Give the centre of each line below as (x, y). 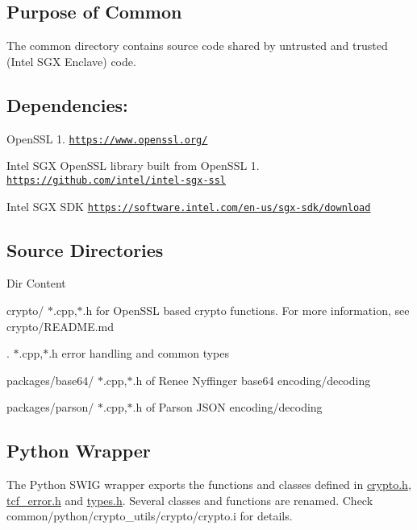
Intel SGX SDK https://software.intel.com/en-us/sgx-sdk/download (189, 206)
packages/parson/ (50, 407)
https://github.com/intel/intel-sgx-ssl (117, 180)
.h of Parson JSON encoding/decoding (227, 407)
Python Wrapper (79, 451)
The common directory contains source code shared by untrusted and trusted (197, 46)
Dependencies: (67, 104)
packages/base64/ (50, 380)
